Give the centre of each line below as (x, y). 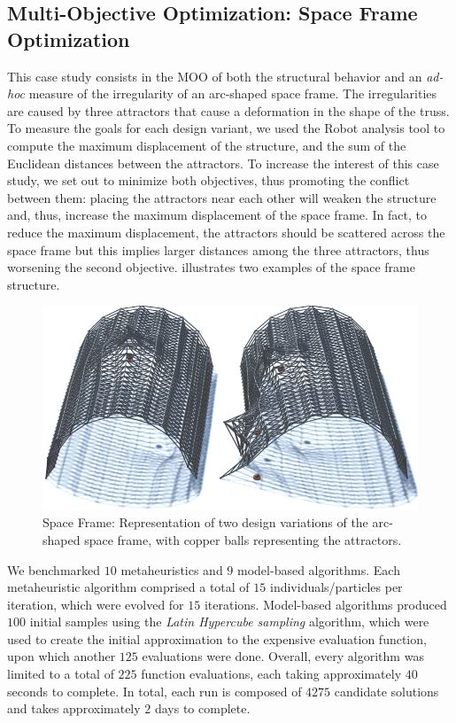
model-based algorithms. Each (319, 569)
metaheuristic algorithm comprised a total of (128, 587)
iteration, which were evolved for (96, 604)
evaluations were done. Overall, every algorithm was (283, 656)
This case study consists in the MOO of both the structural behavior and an (215, 76)
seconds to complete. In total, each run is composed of (155, 691)
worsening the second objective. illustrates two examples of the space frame (211, 267)
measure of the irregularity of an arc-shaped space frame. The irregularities (233, 93)
